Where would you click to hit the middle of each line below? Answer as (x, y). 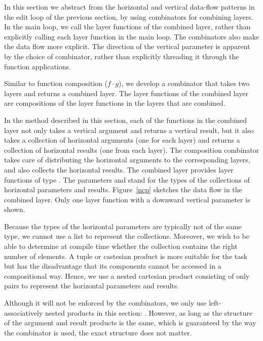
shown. (15, 209)
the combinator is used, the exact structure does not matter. (98, 332)
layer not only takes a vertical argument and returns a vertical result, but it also (129, 130)
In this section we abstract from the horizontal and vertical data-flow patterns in (129, 7)
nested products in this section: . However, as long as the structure (149, 312)
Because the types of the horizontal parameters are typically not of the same (123, 226)
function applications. (37, 66)
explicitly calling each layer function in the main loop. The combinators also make (132, 36)
